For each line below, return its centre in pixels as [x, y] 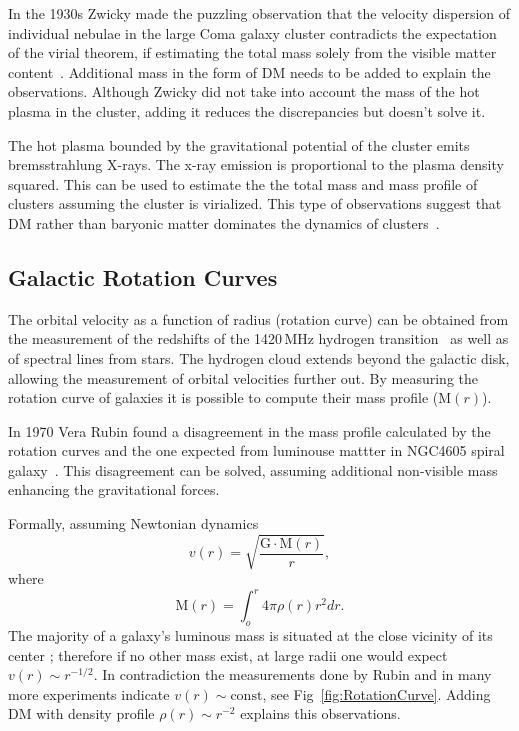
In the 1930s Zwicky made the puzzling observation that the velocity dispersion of [259, 13]
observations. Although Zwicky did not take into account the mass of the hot [244, 91]
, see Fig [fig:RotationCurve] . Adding [376, 693]
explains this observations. [320, 713]
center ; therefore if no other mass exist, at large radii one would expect [228, 654]
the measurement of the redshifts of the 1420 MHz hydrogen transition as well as [258, 338]
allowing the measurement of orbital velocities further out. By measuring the [243, 377]
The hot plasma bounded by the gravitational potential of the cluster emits [239, 144]
